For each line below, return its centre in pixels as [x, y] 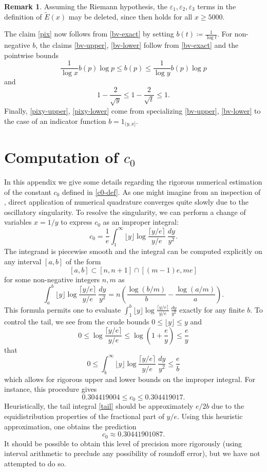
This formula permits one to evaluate [63, 309]
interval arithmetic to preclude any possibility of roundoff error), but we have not [132, 453]
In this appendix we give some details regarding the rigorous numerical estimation [133, 182]
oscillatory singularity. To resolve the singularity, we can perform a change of [125, 212]
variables [18, 222]
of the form [83, 261]
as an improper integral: [141, 222]
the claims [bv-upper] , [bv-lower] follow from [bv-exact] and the [139, 45]
